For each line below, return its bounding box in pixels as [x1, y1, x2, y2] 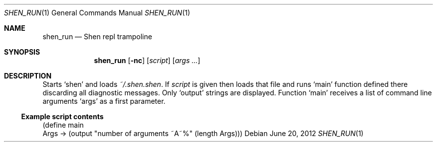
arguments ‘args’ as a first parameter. [42, 97, 166, 105]
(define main [42, 121, 84, 129]
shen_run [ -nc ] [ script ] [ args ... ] [94, 56, 201, 65]
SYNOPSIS [4, 48, 40, 56]
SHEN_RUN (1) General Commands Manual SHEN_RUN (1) [4, 8, 191, 17]
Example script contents [21, 112, 104, 121]
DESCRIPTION [4, 72, 52, 80]
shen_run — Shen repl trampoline [42, 32, 152, 41]
